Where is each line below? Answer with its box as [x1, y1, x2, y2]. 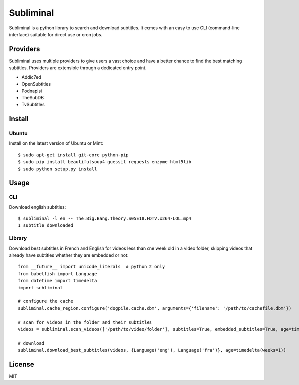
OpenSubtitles [21, 81, 51, 87]
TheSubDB [21, 95, 44, 100]
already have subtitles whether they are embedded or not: [9, 252, 129, 258]
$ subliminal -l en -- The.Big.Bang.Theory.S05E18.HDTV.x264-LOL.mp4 [18, 216, 192, 221]
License [9, 360, 34, 368]
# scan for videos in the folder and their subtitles [18, 319, 152, 325]
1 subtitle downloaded [18, 223, 74, 228]
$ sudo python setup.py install [18, 166, 97, 172]
